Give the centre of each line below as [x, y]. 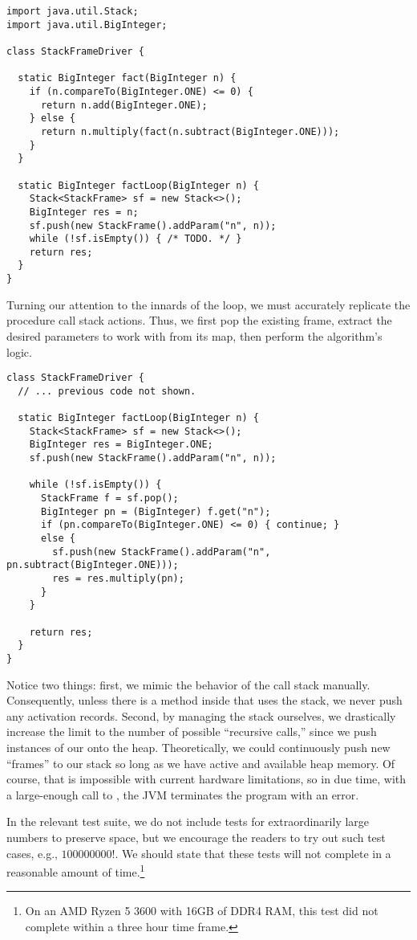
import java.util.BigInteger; [87, 25]
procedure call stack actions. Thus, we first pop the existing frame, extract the [199, 320]
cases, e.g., [32, 853]
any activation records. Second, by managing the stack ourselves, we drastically [201, 715]
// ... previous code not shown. [107, 391]
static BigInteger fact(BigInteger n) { [127, 78]
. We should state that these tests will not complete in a [253, 853]
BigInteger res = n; [84, 212]
